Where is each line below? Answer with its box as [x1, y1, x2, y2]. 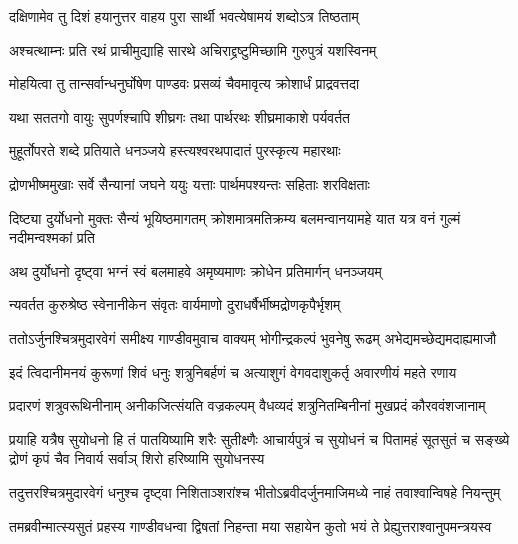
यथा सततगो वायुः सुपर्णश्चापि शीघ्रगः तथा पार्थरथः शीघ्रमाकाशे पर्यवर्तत [9, 106, 351, 127]
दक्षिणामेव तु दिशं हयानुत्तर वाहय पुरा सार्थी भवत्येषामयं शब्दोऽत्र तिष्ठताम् [9, 6, 359, 26]
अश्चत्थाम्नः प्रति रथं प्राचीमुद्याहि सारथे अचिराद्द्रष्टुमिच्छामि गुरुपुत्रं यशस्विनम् [9, 39, 377, 60]
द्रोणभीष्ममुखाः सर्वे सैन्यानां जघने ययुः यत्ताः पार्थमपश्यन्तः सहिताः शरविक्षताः [9, 173, 370, 194]
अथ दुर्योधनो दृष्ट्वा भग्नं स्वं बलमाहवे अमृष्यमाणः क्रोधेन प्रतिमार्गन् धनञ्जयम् [9, 260, 382, 281]
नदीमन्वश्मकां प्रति [9, 227, 95, 248]
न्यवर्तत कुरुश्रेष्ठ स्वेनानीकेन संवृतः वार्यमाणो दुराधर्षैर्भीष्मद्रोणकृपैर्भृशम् [9, 294, 341, 315]
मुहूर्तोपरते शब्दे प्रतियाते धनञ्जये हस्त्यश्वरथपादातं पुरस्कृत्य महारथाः [9, 140, 341, 161]
